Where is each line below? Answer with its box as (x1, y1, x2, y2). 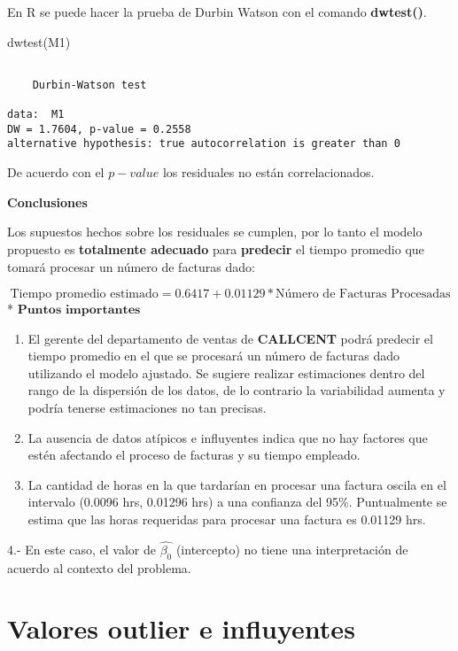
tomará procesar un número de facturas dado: (7, 257, 255, 275)
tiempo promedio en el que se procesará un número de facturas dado (27, 346, 400, 365)
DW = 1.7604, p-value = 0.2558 (7, 122, 191, 136)
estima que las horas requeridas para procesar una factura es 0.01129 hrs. (27, 510, 426, 529)
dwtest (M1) (7, 32, 71, 50)
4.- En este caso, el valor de (7, 539, 156, 558)
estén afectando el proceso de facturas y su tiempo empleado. (27, 446, 361, 464)
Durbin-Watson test (32, 78, 147, 91)
